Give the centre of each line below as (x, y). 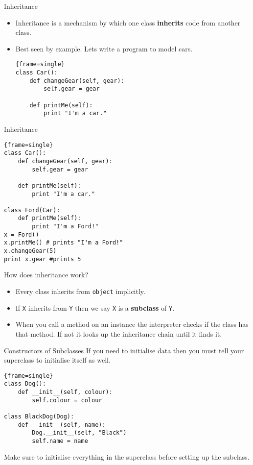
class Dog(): (25, 384)
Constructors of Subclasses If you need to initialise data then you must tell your (124, 350)
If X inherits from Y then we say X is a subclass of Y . (95, 307)
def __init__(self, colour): (65, 392)
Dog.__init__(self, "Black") (79, 433)
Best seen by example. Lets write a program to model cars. (104, 48)
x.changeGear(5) (30, 251)
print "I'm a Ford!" (65, 227)
